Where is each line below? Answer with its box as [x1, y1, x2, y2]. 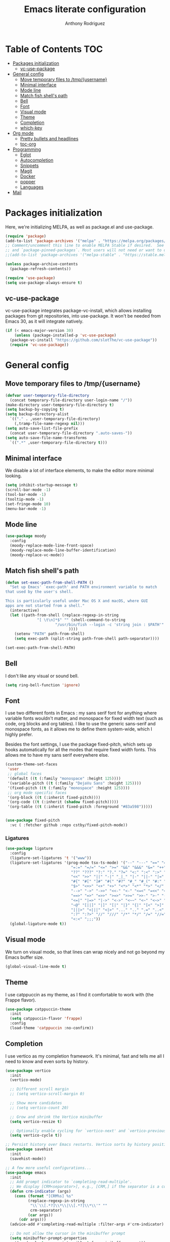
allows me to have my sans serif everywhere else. [5, 752, 109, 758]
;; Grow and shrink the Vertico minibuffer [10, 1114, 103, 1119]
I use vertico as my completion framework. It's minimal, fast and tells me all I [5, 1053, 164, 1059]
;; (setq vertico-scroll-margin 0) [10, 1092, 85, 1097]
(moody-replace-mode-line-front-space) [10, 543, 94, 548]
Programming [12, 146, 41, 152]
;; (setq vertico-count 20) [10, 1105, 69, 1110]
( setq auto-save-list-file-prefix [5, 425, 78, 431]
